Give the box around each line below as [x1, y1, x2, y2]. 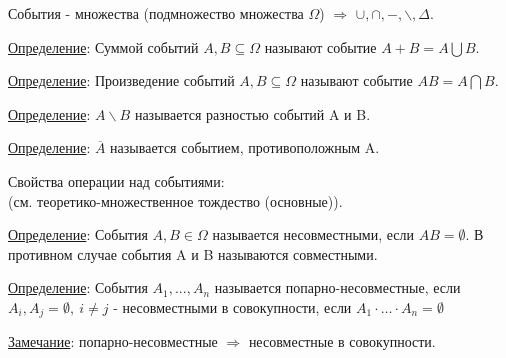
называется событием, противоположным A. [110, 137, 380, 158]
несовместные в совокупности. [248, 331, 436, 352]
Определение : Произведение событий [8, 70, 235, 91]
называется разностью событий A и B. [134, 103, 371, 124]
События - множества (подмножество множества [8, 3, 304, 23]
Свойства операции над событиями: [8, 170, 225, 191]
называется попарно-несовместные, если [214, 277, 461, 298]
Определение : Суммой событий [8, 36, 199, 57]
